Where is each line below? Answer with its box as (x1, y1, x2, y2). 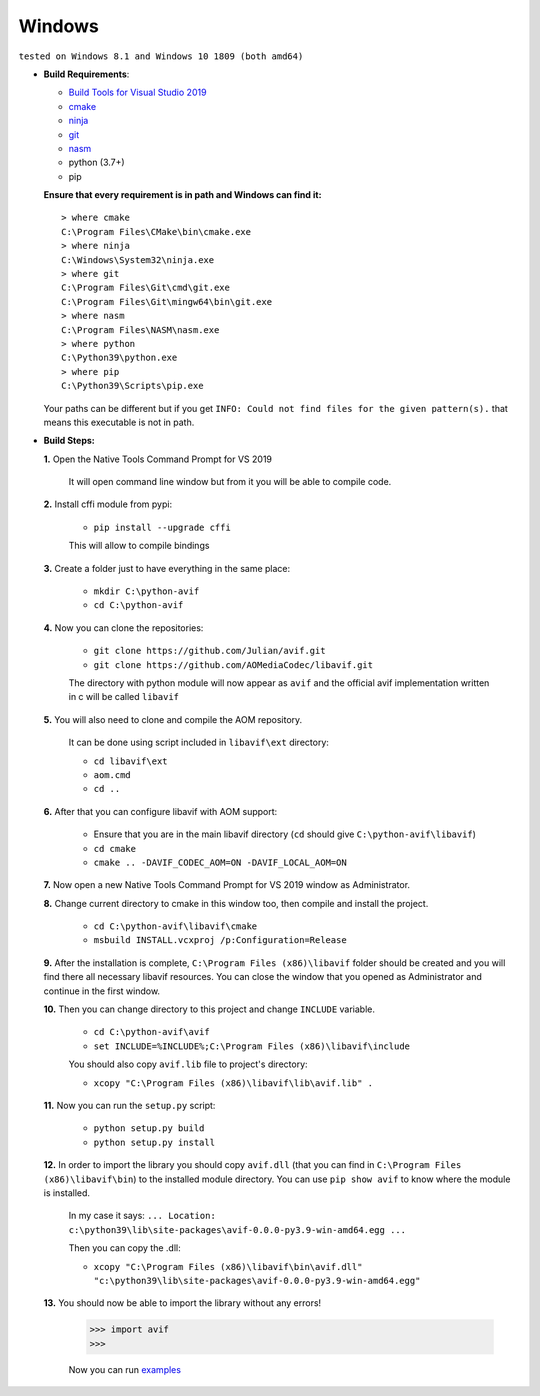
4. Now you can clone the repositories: (43, 621, 204, 634)
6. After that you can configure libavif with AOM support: (43, 805, 278, 817)
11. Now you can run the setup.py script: (43, 1099, 216, 1111)
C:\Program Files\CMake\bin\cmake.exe (61, 226, 252, 237)
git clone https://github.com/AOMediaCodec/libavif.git (93, 659, 374, 670)
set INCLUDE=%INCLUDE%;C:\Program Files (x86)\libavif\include (93, 1040, 410, 1052)
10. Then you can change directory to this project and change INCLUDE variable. (43, 1003, 375, 1015)
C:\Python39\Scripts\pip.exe (61, 380, 204, 392)
